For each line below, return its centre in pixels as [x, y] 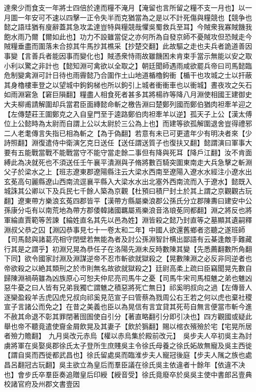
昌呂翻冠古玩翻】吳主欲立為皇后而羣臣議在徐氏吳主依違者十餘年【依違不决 [125, 364]
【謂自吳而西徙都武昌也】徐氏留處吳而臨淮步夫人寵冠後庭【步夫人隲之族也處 [128, 355]
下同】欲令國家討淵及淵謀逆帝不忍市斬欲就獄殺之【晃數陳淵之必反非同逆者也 [128, 258]
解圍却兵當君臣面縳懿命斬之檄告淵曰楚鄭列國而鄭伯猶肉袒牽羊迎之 [145, 104]
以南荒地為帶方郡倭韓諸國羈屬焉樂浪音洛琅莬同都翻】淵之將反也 [142, 210]
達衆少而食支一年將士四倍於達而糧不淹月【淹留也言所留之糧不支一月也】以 [125, 7]
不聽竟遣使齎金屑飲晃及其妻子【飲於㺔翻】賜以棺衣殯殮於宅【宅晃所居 [138, 326]
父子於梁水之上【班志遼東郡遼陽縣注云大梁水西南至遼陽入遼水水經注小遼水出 [128, 172]
